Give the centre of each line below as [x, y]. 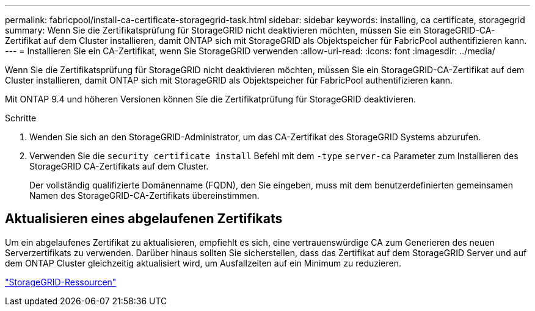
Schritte [21, 118]
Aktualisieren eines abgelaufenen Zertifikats [144, 219]
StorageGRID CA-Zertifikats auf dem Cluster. [119, 166]
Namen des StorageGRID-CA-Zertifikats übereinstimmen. [144, 195]
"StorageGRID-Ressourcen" [61, 282]
